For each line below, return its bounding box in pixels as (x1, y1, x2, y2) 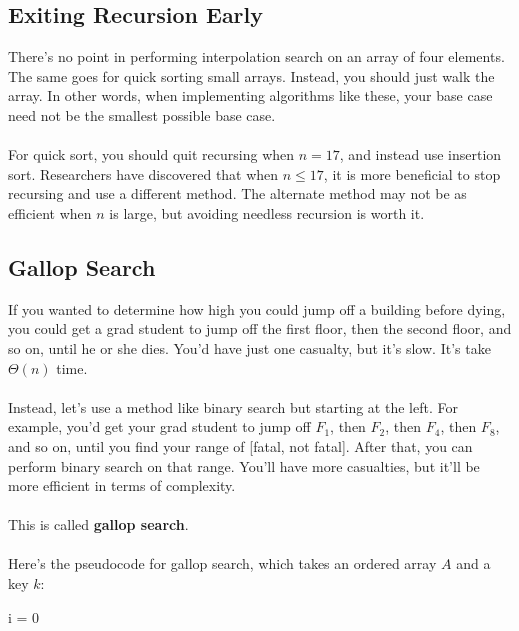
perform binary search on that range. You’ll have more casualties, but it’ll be (8, 455, 480, 476)
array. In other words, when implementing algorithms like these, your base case (8, 85, 493, 106)
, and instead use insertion (339, 144, 502, 165)
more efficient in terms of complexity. (8, 475, 236, 496)
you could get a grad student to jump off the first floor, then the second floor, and (8, 318, 512, 339)
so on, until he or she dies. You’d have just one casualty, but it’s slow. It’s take (8, 337, 491, 358)
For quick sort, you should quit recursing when (8, 144, 295, 165)
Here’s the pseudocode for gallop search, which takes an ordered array (8, 553, 437, 574)
